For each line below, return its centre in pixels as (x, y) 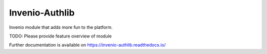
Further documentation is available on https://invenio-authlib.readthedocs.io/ (88, 45)
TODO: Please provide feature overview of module (61, 36)
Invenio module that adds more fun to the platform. (61, 27)
